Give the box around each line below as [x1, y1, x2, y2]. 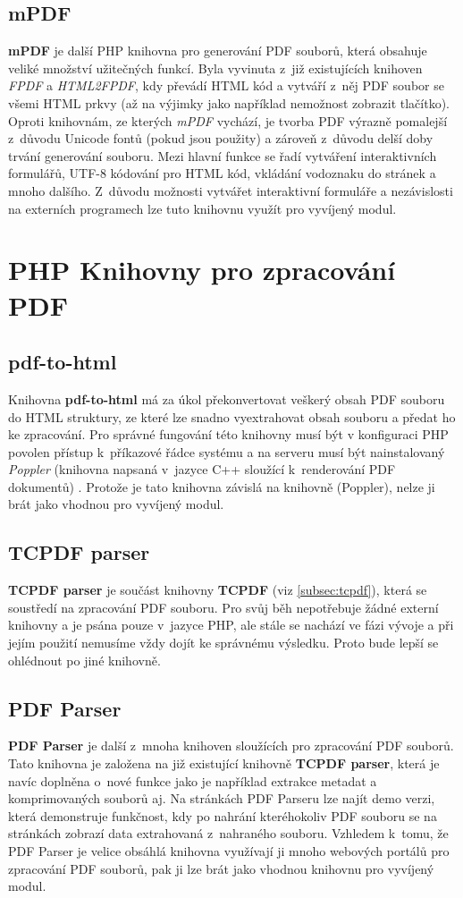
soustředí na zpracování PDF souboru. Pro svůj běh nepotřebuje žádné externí [8, 597, 439, 616]
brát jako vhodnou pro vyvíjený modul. [8, 495, 224, 513]
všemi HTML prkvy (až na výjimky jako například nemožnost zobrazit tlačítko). [8, 93, 450, 112]
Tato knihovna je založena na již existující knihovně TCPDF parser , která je [8, 754, 440, 773]
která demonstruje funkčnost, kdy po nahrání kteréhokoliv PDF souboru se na [8, 806, 437, 825]
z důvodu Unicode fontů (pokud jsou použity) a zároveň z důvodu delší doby [8, 129, 434, 148]
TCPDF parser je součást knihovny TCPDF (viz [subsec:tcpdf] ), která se [8, 580, 427, 599]
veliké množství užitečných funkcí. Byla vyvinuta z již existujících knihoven [8, 58, 423, 77]
